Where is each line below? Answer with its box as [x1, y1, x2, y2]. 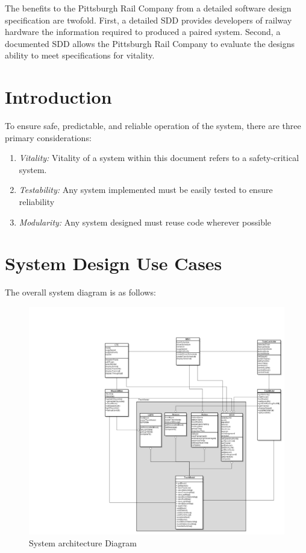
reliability [19, 195, 55, 208]
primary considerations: [5, 131, 92, 144]
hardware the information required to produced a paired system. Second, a [5, 25, 281, 38]
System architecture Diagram [29, 536, 137, 549]
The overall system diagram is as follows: [5, 286, 156, 299]
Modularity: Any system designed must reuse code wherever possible [19, 215, 272, 228]
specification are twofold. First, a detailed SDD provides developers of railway [5, 13, 292, 26]
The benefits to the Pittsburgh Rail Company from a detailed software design [5, 2, 292, 14]
